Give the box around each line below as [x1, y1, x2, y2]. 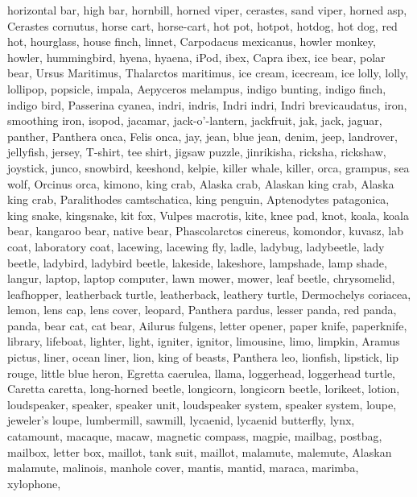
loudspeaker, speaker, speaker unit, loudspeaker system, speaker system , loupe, [7, 396, 397, 412]
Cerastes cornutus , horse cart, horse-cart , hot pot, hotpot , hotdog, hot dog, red [7, 17, 398, 34]
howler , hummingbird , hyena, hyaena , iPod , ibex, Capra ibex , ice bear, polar [7, 48, 386, 65]
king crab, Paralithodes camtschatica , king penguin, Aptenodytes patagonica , [7, 191, 390, 208]
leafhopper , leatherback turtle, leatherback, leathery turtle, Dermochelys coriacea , [7, 285, 411, 302]
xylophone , [7, 474, 61, 491]
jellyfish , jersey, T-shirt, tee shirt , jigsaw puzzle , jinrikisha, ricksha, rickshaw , [7, 143, 386, 160]
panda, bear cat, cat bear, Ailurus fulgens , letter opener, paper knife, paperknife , [7, 317, 407, 333]
